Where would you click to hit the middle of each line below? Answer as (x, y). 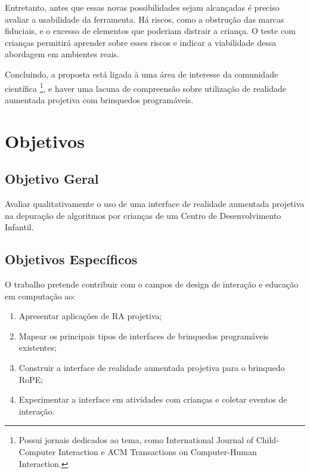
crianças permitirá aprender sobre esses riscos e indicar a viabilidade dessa (141, 42)
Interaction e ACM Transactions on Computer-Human (157, 451)
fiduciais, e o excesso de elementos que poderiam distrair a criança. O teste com (150, 31)
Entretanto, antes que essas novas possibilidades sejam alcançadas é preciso (142, 7)
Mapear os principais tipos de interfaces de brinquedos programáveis (144, 336)
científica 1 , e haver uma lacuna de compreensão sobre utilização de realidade (146, 87)
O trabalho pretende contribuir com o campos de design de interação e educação (152, 284)
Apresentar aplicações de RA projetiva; (90, 316)
